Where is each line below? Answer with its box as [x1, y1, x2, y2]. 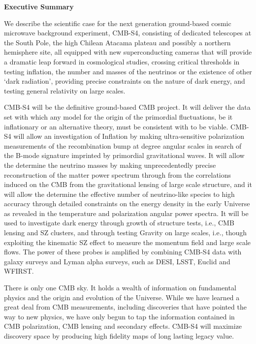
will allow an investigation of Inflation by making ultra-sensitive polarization [13, 131, 245, 141]
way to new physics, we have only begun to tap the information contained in [4, 311, 235, 321]
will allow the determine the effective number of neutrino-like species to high [4, 188, 235, 199]
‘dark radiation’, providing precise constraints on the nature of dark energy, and [4, 76, 245, 86]
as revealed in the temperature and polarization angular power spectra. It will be [4, 208, 249, 218]
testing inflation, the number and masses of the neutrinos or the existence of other [4, 66, 252, 76]
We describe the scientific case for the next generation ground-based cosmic [4, 18, 231, 28]
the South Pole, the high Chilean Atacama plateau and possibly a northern [4, 37, 231, 47]
